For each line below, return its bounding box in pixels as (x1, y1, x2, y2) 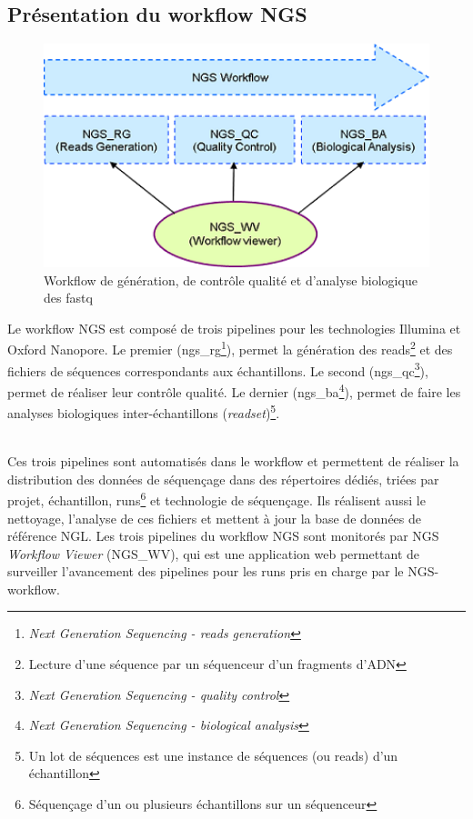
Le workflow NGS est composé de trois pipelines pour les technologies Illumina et (7, 318, 461, 337)
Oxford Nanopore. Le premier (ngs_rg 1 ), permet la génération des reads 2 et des (7, 337, 453, 359)
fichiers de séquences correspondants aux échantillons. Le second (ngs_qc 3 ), (7, 358, 428, 380)
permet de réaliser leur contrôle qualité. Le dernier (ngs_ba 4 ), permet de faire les (7, 379, 461, 401)
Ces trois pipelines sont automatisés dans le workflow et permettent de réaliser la (7, 452, 459, 471)
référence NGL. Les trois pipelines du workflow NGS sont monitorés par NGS (7, 526, 439, 545)
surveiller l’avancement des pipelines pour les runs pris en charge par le (7, 562, 404, 581)
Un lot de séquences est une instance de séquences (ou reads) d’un (28, 745, 398, 764)
